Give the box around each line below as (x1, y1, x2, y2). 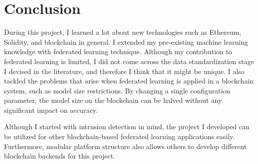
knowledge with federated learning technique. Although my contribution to (4, 46, 232, 57)
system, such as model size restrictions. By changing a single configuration (4, 85, 231, 95)
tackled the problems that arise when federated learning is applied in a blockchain (4, 76, 254, 86)
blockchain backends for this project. (4, 151, 115, 161)
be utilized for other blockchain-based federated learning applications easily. (4, 131, 235, 142)
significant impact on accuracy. (4, 104, 98, 115)
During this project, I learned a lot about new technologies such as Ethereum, (4, 27, 242, 37)
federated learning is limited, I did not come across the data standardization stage (4, 56, 254, 66)
